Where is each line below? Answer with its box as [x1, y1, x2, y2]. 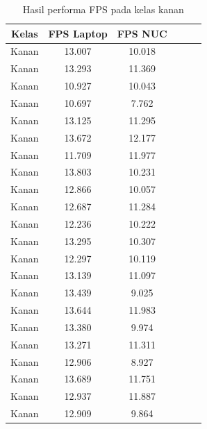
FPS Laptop [48, 26, 108, 40]
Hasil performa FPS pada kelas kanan [22, 2, 184, 16]
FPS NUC [117, 26, 167, 40]
